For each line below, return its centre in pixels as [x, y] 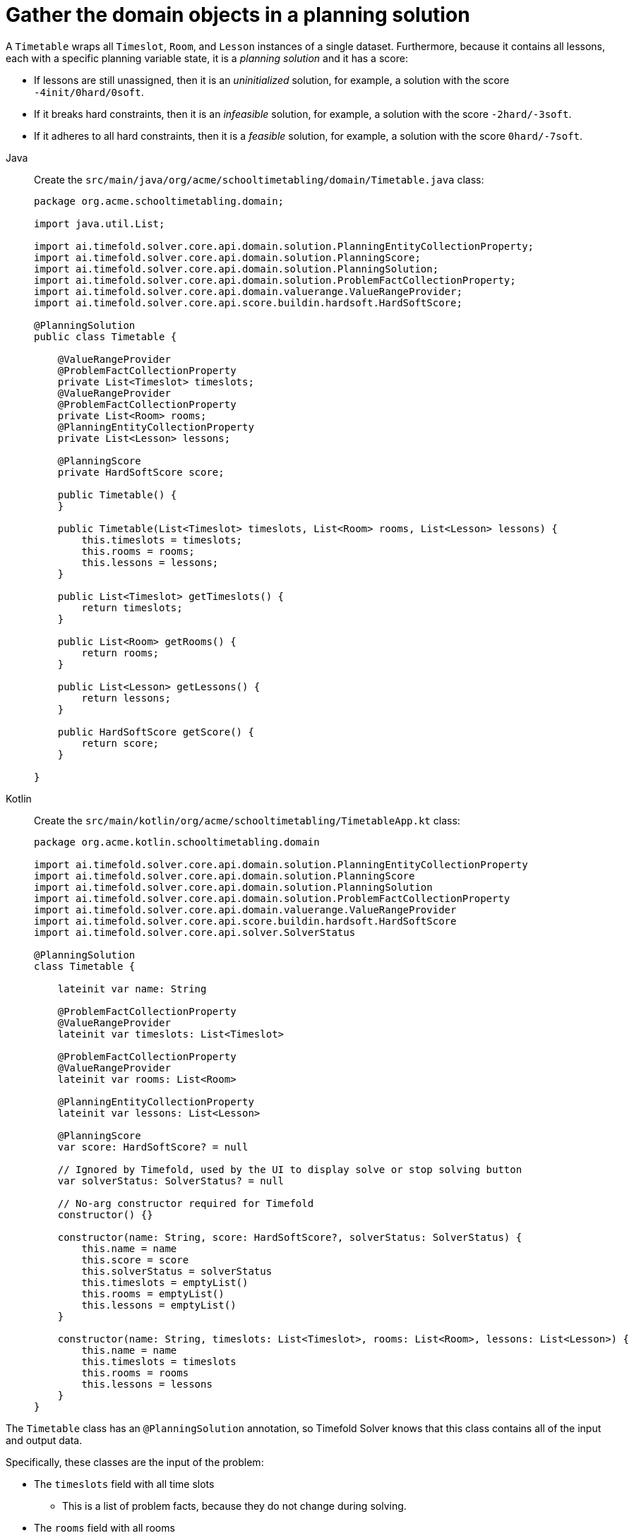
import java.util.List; [100, 223]
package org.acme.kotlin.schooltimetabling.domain [177, 842]
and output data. [44, 1440]
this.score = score [135, 1260]
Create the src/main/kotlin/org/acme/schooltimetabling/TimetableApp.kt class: [247, 820]
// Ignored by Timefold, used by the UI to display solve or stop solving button [290, 1169]
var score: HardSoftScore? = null [153, 1147]
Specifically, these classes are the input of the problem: [135, 1462]
